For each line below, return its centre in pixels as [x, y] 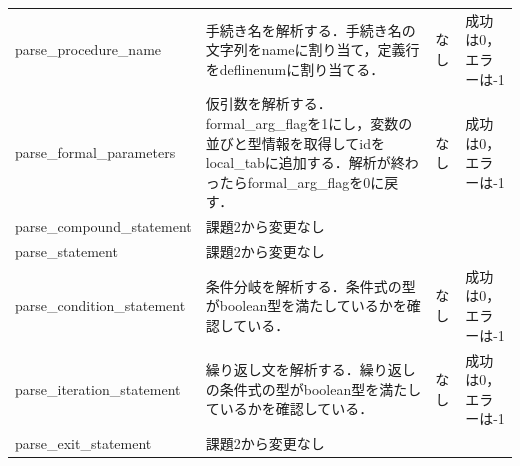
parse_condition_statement [100, 305]
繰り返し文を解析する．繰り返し [310, 369]
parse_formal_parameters [95, 152]
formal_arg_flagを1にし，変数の [309, 122]
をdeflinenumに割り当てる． [295, 68]
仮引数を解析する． [268, 103]
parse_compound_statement [103, 226]
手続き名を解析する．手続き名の [310, 29]
